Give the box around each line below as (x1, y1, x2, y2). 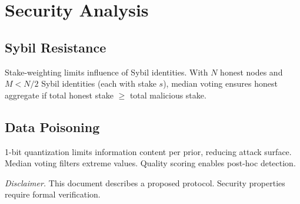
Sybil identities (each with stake (41, 77, 156, 90)
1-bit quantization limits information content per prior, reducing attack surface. (5, 145, 292, 157)
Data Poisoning (5, 117, 100, 136)
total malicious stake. (129, 88, 206, 101)
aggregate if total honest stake (5, 88, 114, 101)
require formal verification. (5, 188, 101, 200)
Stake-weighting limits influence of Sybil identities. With (5, 65, 208, 78)
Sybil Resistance (5, 38, 106, 56)
